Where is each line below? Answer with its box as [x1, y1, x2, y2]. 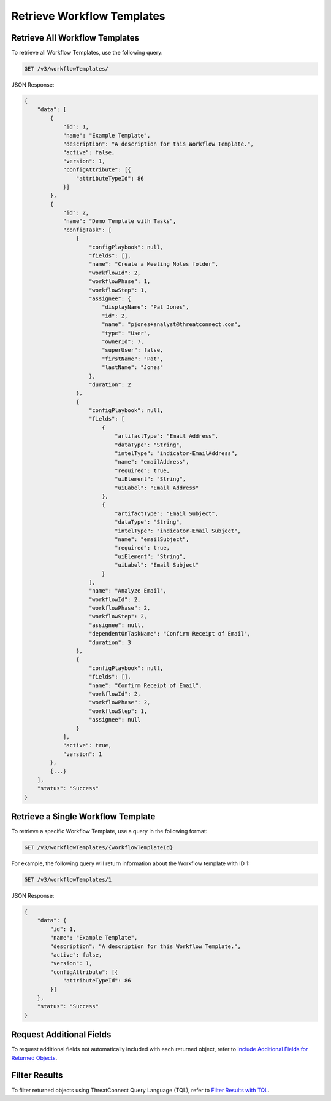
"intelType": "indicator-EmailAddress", [114, 450, 238, 457]
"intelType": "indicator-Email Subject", [114, 527, 242, 534]
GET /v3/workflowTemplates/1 [24, 876, 112, 884]
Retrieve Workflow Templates [11, 9, 165, 23]
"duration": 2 [89, 381, 131, 388]
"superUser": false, [101, 347, 164, 354]
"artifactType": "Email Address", [114, 433, 219, 440]
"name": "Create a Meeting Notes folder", [89, 261, 219, 268]
